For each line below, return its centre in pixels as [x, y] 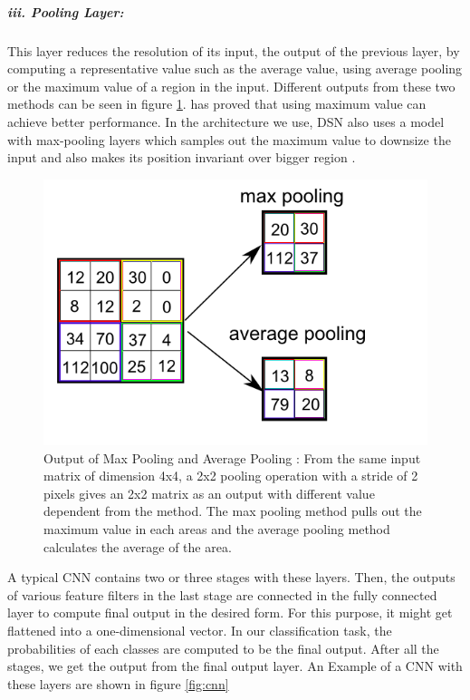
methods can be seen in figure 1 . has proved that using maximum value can [217, 104]
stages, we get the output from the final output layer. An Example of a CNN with [235, 666]
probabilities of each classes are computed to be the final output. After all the [223, 648]
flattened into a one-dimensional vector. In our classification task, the [200, 630]
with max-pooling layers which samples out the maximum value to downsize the [229, 139]
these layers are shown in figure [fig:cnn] [118, 683]
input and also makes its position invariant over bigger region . [182, 157]
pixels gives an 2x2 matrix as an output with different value [209, 493]
